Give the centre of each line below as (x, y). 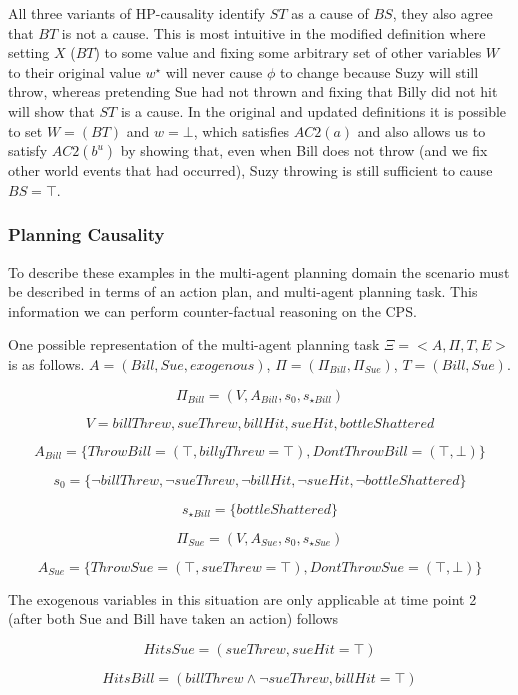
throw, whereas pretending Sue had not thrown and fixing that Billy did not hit (253, 91)
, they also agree (442, 13)
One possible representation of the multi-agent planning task (194, 344)
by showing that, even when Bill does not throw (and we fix (304, 150)
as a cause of (330, 13)
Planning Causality (86, 234)
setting (29, 52)
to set (25, 130)
